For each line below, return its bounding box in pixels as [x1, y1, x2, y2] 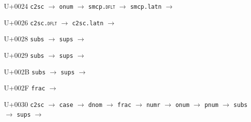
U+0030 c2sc [4, 99, 44, 109]
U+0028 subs [4, 34, 44, 44]
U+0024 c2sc [4, 1, 44, 11]
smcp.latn [130, 3, 162, 10]
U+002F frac [4, 83, 45, 93]
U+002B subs [4, 66, 46, 76]
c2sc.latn [72, 19, 104, 27]
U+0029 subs [4, 50, 44, 60]
